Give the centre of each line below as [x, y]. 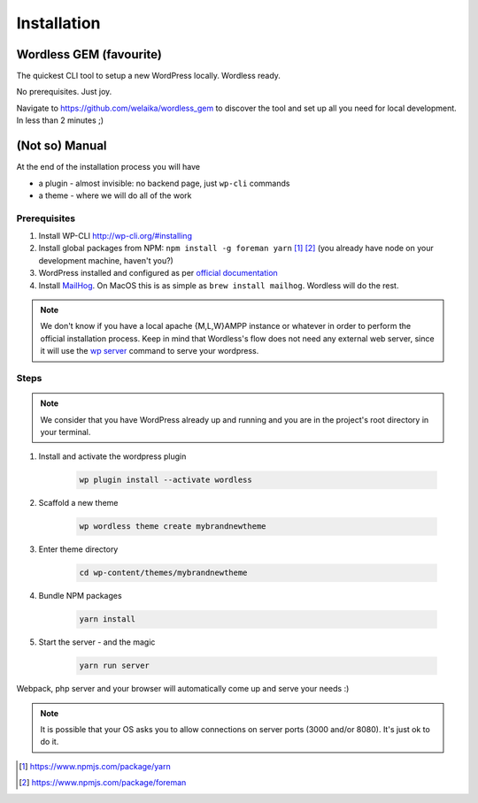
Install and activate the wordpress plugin [112, 456]
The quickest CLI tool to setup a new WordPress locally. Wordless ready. [148, 76]
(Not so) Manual [62, 146]
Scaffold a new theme [78, 503]
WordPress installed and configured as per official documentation [158, 273]
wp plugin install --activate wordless [166, 480]
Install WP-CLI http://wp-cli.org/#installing [115, 236]
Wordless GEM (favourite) [89, 54]
